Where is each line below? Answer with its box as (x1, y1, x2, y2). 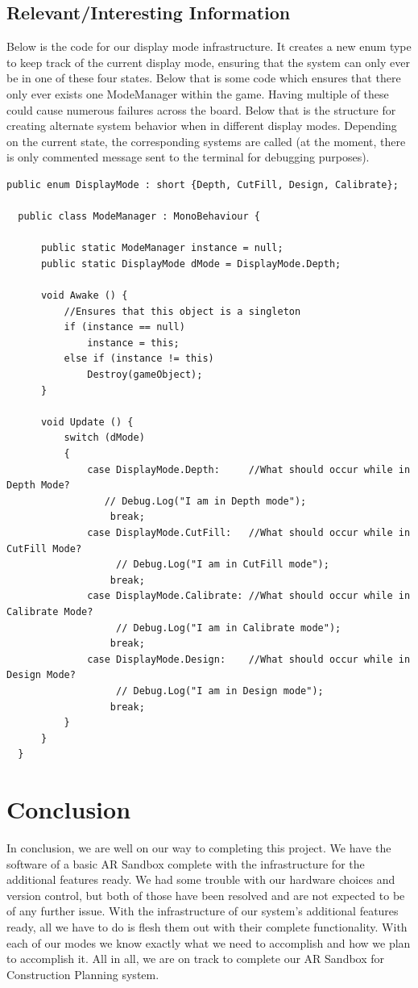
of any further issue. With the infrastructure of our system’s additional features (6, 902, 399, 919)
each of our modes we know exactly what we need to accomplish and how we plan (6, 934, 411, 951)
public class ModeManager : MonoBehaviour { (18, 211, 260, 223)
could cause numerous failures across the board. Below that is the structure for (6, 101, 396, 118)
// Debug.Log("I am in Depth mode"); (104, 495, 307, 507)
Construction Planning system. (6, 965, 159, 982)
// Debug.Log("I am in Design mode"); (116, 684, 324, 697)
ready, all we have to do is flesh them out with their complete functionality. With (6, 919, 408, 936)
